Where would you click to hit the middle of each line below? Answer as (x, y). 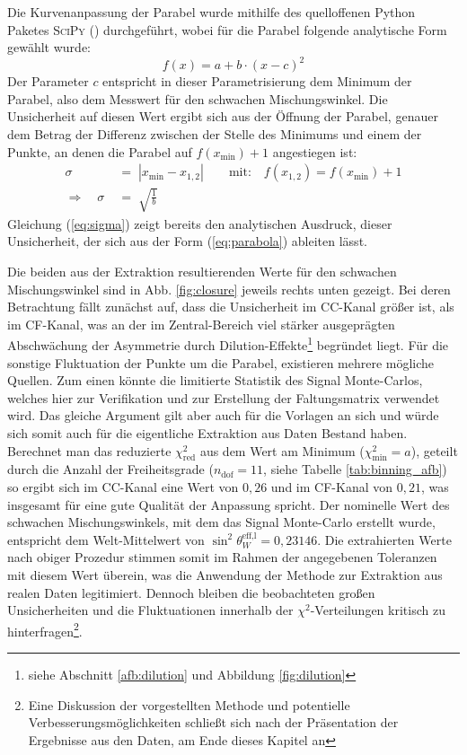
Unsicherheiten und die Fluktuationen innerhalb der (150, 610)
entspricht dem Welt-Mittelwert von (106, 539)
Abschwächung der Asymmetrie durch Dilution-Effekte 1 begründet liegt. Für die (228, 344)
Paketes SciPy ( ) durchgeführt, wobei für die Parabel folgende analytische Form (227, 29)
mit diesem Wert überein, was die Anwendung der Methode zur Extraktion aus (225, 575)
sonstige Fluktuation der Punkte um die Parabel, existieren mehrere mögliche (221, 362)
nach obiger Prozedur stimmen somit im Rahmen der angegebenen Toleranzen (222, 557)
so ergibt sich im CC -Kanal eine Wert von (123, 487)
